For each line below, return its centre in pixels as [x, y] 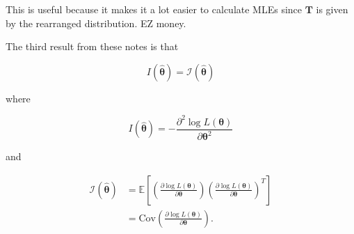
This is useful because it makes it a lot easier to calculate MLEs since [154, 9]
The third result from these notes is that [92, 46]
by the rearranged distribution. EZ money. [96, 23]
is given [332, 9]
